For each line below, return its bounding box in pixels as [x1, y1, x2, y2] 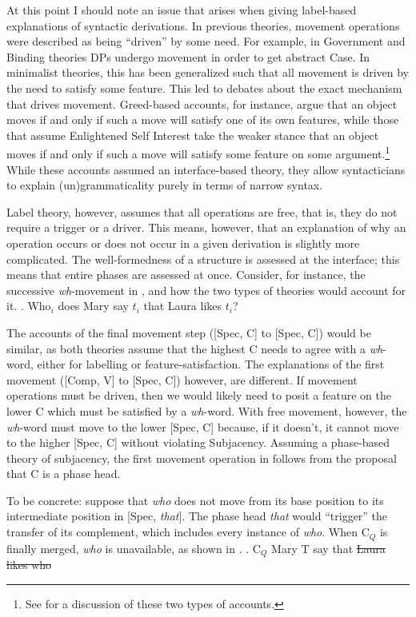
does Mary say [58, 297, 129, 314]
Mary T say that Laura [271, 539, 386, 556]
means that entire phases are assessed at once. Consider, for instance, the [6, 266, 366, 283]
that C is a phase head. [6, 465, 121, 482]
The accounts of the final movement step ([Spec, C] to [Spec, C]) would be [6, 324, 371, 340]
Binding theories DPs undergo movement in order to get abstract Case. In [6, 48, 370, 65]
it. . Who [6, 297, 51, 314]
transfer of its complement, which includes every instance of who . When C [6, 523, 370, 540]
